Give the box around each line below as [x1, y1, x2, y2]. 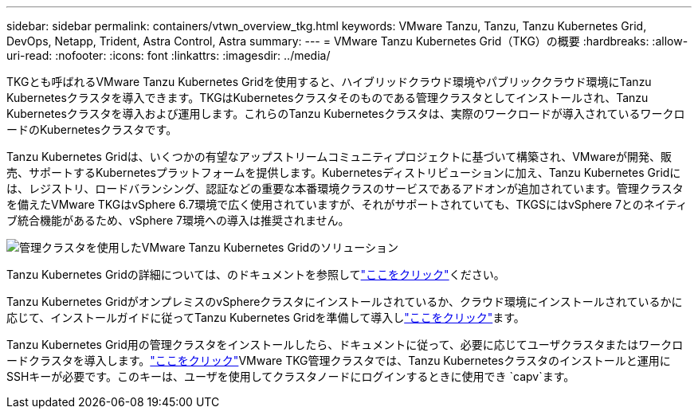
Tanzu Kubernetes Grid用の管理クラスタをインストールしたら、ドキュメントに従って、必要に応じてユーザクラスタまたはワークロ [6, 338, 684, 351]
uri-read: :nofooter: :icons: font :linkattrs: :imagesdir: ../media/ [6, 49, 331, 62]
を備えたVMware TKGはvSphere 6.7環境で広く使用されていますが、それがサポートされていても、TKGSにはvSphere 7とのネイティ [6, 198, 688, 211]
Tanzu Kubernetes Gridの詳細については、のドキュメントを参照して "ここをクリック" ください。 [6, 268, 505, 281]
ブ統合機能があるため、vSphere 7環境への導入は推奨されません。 [6, 213, 350, 227]
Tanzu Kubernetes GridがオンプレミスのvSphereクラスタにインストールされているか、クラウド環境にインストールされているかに [6, 295, 683, 308]
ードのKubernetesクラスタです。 [6, 123, 178, 136]
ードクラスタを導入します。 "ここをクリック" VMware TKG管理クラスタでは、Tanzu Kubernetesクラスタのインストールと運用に [6, 354, 671, 367]
